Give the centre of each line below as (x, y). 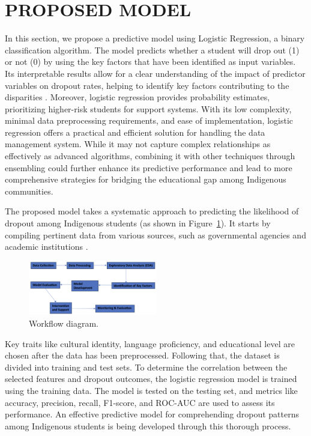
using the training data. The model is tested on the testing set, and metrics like (151, 391)
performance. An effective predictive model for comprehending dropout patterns (152, 414)
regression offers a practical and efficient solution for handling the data (135, 132)
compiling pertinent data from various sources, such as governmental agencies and (155, 235)
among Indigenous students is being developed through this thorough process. (148, 425)
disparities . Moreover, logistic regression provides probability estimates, (137, 97)
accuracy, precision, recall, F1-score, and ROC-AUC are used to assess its (140, 402)
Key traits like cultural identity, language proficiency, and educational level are (150, 343)
